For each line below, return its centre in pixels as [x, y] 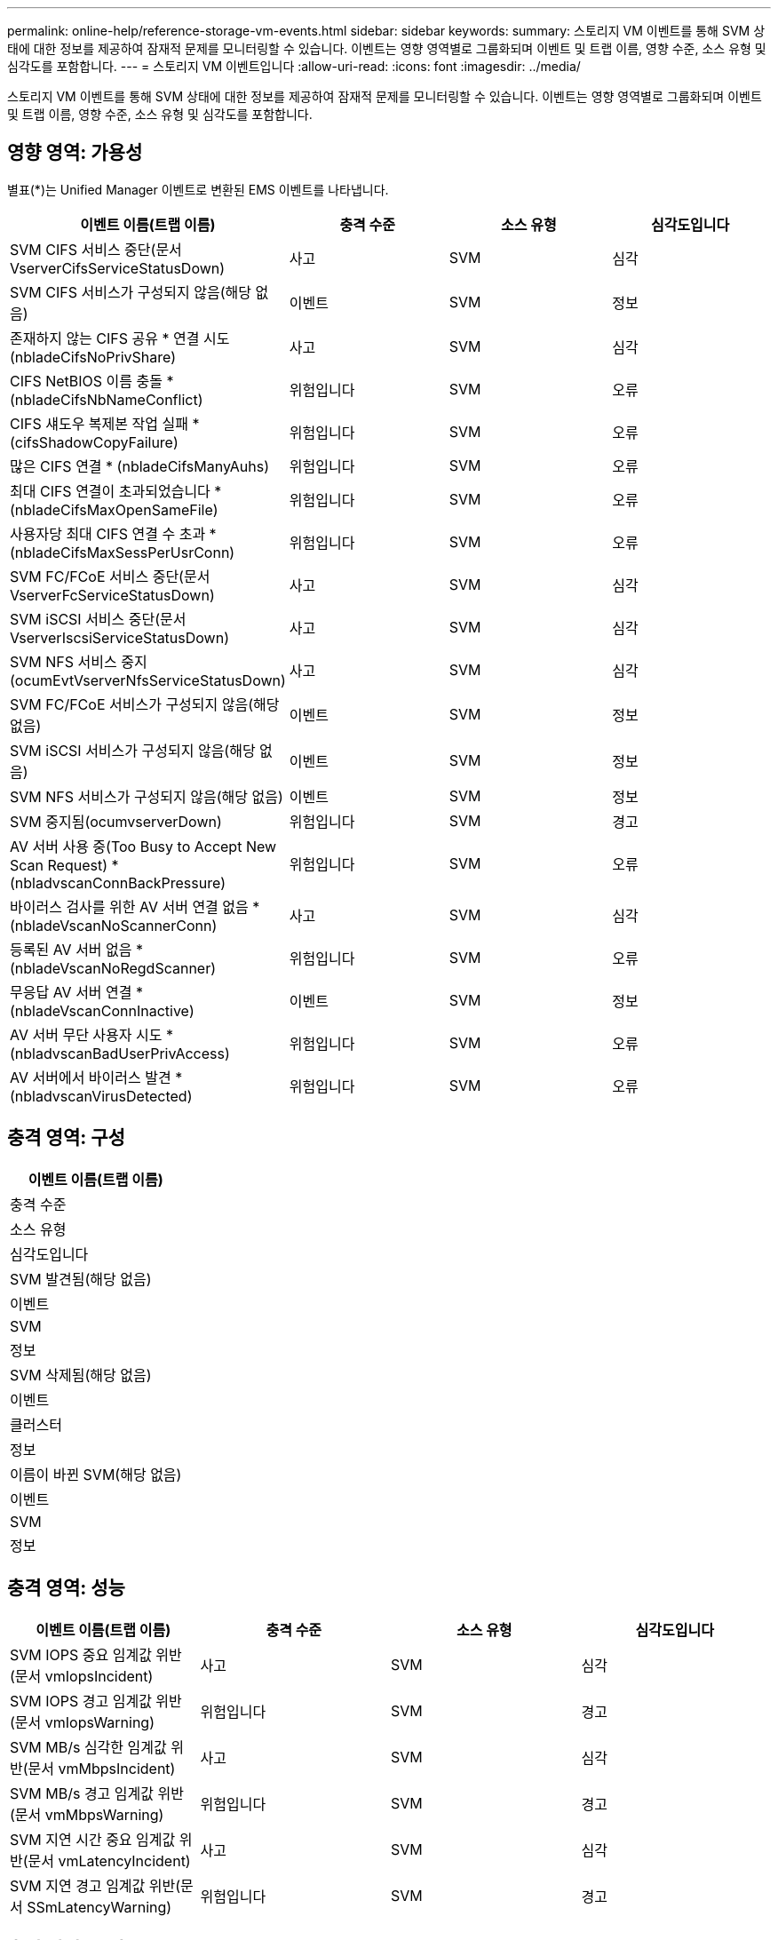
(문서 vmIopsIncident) [82, 1676]
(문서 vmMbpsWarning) [87, 1814]
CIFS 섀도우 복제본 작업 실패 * [105, 423]
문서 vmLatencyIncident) [109, 1860]
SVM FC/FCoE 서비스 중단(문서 [110, 576]
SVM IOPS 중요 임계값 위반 [96, 1654]
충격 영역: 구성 [66, 1138]
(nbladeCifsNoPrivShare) [93, 357]
